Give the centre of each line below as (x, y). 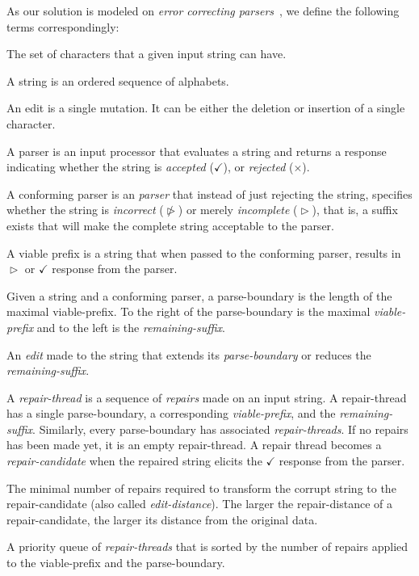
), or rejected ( (258, 167)
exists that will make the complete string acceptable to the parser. (170, 225)
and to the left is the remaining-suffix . (131, 327)
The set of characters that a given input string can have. (147, 54)
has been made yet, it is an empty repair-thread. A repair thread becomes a (194, 445)
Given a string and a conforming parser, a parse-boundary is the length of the (199, 295)
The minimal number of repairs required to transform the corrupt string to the (201, 488)
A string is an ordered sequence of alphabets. (118, 80)
